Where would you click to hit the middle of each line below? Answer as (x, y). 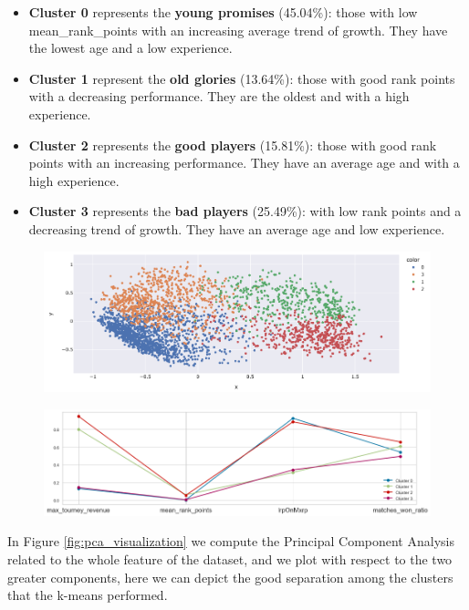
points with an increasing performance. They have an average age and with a (244, 163)
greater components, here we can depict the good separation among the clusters (230, 577)
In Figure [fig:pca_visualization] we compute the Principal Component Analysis (231, 541)
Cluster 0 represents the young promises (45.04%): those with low (223, 12)
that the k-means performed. (88, 595)
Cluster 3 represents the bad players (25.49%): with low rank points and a (245, 211)
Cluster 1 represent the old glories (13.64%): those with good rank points (242, 78)
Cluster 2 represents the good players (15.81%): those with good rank (233, 145)
